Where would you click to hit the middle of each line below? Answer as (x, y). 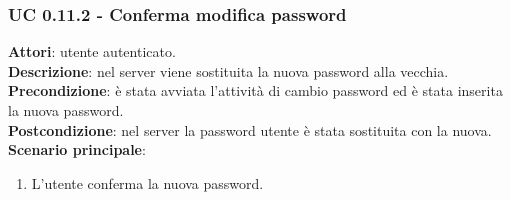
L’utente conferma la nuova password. (147, 182)
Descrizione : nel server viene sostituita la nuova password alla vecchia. (228, 70)
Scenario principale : (77, 149)
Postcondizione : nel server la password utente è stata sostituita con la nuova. (250, 129)
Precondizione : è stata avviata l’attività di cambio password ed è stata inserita (255, 90)
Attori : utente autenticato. (92, 51)
